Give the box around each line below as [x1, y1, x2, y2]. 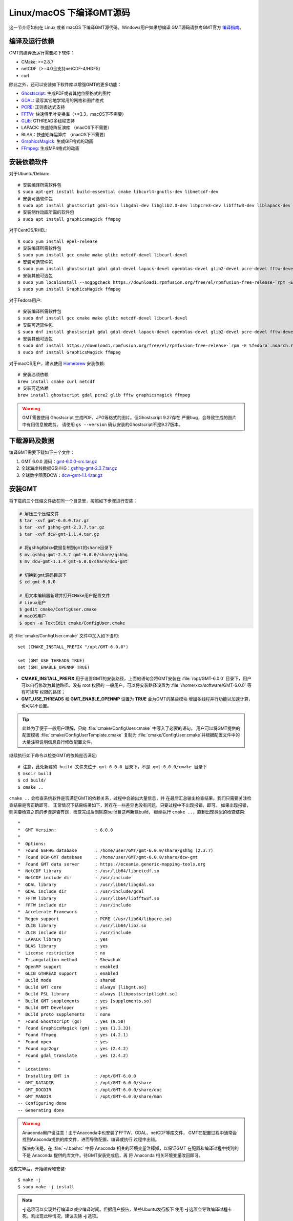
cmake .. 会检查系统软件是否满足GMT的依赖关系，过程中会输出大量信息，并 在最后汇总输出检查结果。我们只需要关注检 [9, 795, 251, 801]
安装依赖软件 [9, 158, 48, 166]
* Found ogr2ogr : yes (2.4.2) [18, 1046, 129, 1052]
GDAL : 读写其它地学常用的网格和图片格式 [21, 97, 104, 103]
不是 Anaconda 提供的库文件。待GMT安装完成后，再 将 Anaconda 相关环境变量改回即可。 [22, 1152, 203, 1158]
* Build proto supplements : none [18, 1011, 111, 1017]
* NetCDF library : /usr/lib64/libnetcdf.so [18, 868, 160, 874]
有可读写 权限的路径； [21, 689, 65, 695]
